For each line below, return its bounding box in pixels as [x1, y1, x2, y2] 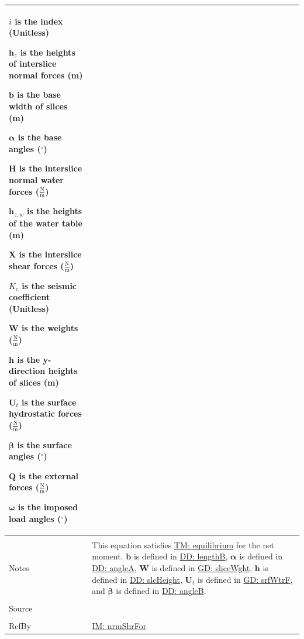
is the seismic [22, 279, 77, 291]
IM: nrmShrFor [92, 620, 147, 632]
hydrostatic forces [9, 407, 82, 420]
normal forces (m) [9, 68, 83, 81]
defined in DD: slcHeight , [92, 573, 182, 585]
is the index [15, 15, 63, 27]
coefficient [9, 291, 50, 303]
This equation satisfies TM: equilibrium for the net [92, 538, 274, 551]
